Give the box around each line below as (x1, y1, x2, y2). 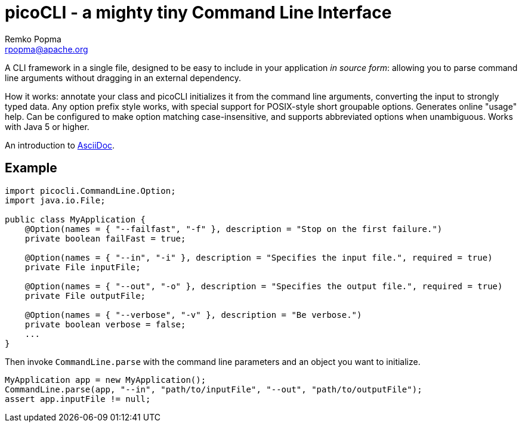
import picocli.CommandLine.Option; (5, 185, 176, 196)
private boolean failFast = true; (24, 233, 186, 243)
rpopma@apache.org (5, 44, 88, 54)
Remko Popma (5, 33, 61, 44)
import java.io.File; (5, 195, 106, 205)
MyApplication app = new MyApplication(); (5, 375, 206, 385)
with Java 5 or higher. (5, 121, 89, 132)
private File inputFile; (24, 262, 141, 272)
